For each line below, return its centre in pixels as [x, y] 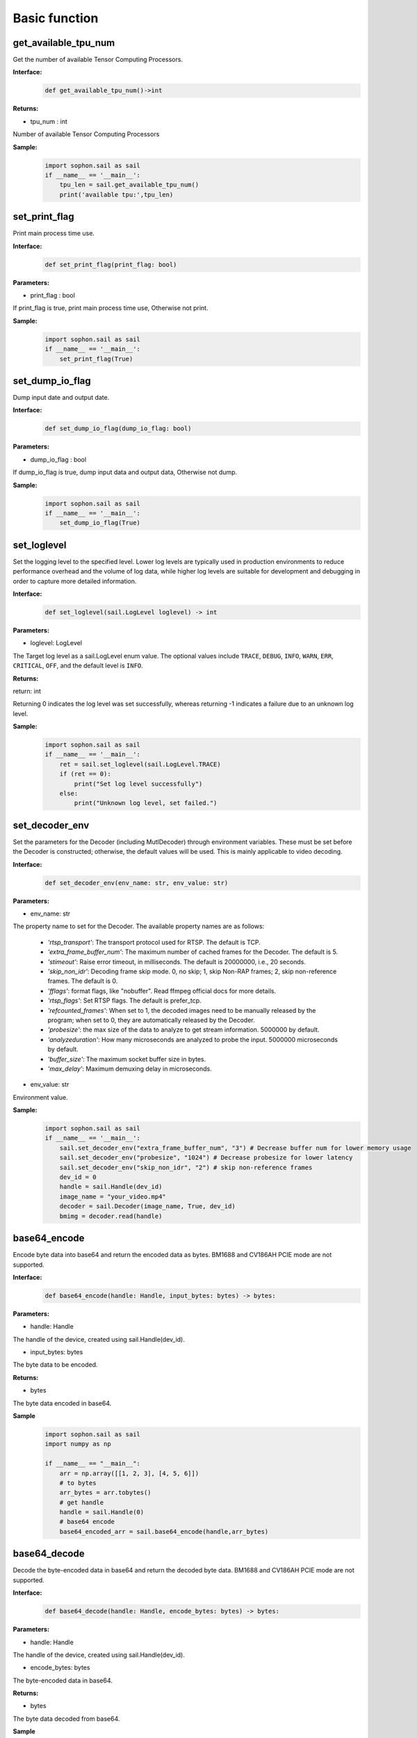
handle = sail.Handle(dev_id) [111, 1187]
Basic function [56, 18]
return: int [27, 691]
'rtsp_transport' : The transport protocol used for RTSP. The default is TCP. [154, 942]
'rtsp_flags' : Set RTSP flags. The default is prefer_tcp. [124, 1000]
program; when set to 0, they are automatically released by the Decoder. [151, 1020]
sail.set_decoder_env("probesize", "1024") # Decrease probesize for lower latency [206, 1158]
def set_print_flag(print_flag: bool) [111, 265]
